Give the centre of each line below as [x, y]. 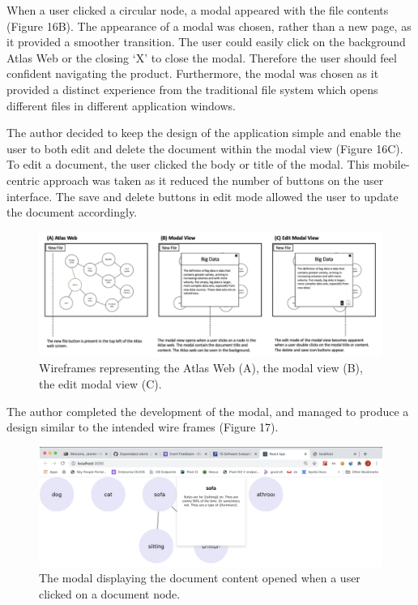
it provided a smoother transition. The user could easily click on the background [206, 42]
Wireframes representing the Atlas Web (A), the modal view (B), [201, 368]
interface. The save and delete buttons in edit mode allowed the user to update [203, 196]
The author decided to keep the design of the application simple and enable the [204, 133]
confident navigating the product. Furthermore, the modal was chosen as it [193, 73]
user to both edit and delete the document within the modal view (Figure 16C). [205, 148]
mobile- [391, 164]
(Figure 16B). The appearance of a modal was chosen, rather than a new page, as [209, 26]
